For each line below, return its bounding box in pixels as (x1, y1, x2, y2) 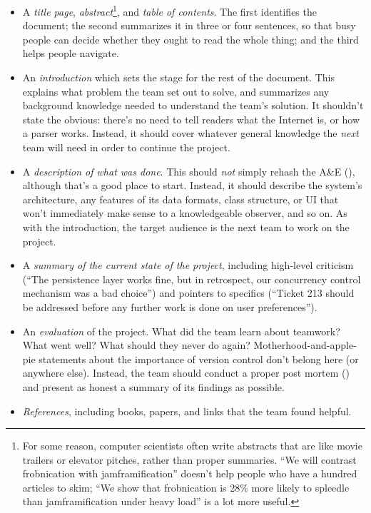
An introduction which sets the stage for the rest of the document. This (22, 70, 335, 85)
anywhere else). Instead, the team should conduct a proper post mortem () (22, 365, 350, 380)
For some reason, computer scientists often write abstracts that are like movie (22, 438, 362, 453)
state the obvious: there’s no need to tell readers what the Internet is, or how (22, 111, 360, 126)
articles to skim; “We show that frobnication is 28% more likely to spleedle (22, 479, 350, 494)
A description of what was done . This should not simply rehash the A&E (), (22, 163, 355, 178)
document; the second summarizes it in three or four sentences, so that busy (22, 18, 356, 33)
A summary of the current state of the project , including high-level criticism (22, 258, 354, 273)
